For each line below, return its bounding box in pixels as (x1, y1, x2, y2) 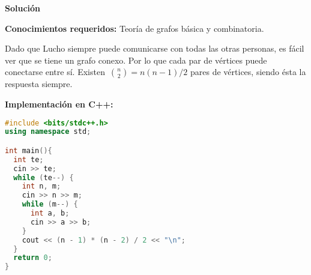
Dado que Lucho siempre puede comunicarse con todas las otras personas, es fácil (5, 42, 304, 55)
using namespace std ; (5, 127, 91, 136)
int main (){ (5, 146, 52, 155)
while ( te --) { (13, 173, 74, 182)
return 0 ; (13, 253, 52, 262)
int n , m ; (22, 182, 61, 191)
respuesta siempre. (5, 77, 73, 90)
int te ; (13, 155, 44, 164)
